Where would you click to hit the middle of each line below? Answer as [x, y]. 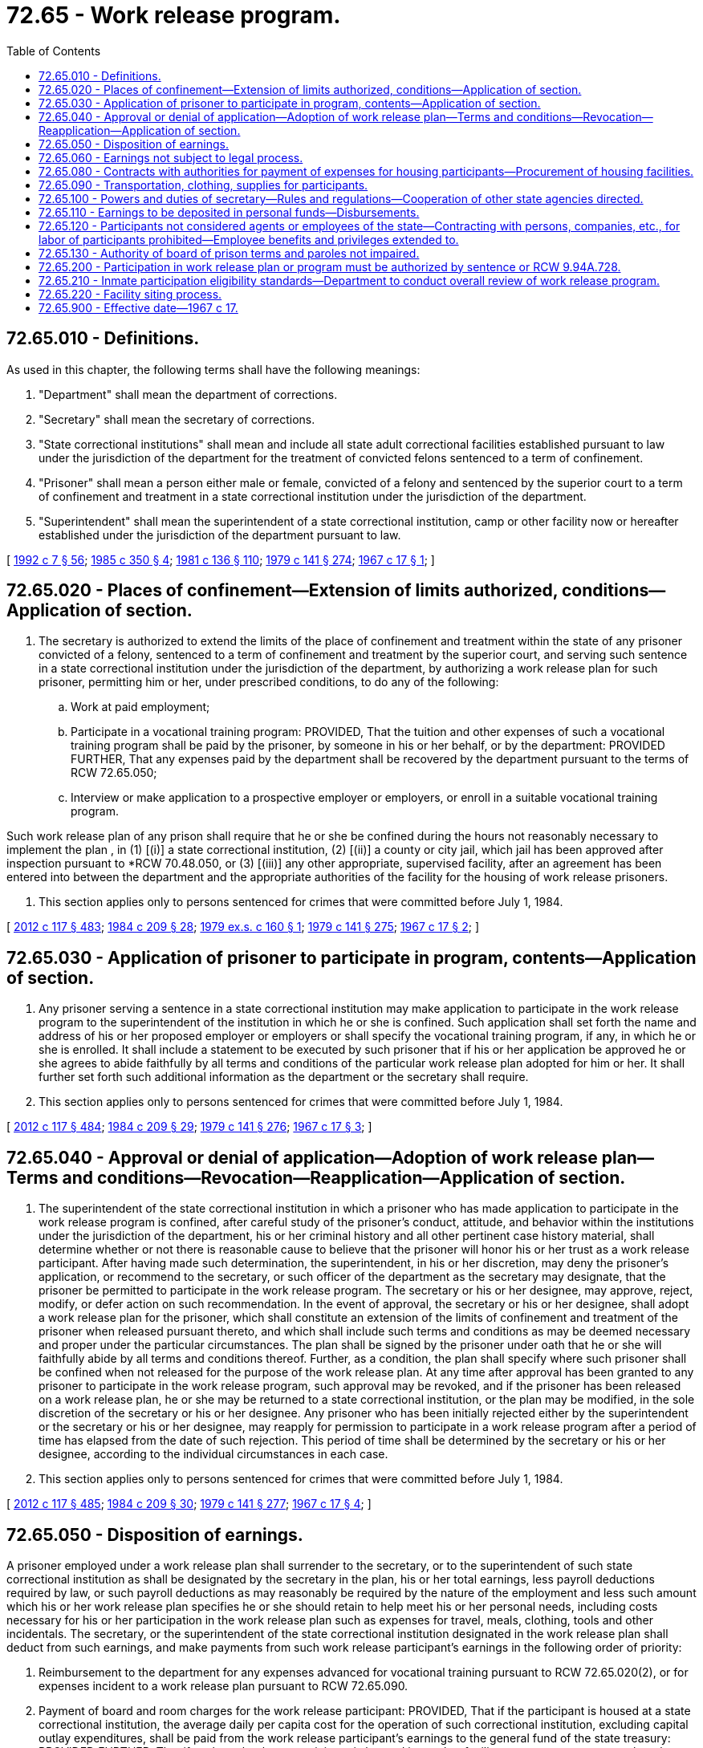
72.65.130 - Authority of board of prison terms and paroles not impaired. [229, 253]
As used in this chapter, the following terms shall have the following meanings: [213, 369]
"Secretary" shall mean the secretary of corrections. [177, 419]
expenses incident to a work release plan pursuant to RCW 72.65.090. [223, 1685]
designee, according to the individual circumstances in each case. [213, 1454]
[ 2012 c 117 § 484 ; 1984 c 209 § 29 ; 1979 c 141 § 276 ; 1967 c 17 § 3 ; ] [189, 1127]
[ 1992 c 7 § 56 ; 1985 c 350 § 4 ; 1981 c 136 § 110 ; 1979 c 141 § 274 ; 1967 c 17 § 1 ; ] [221, 559]
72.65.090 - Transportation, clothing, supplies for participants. [203, 185]
